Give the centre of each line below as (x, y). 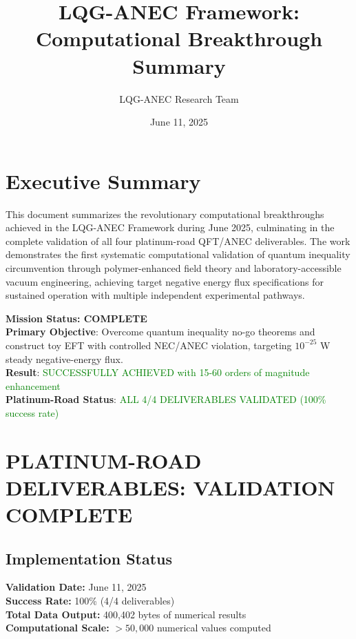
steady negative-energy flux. (64, 358)
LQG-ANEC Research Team (179, 98)
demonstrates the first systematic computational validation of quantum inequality (178, 254)
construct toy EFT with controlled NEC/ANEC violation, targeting (149, 345)
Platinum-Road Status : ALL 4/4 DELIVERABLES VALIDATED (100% (166, 399)
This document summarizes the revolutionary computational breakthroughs (165, 214)
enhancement (33, 385)
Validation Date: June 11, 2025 (76, 587)
